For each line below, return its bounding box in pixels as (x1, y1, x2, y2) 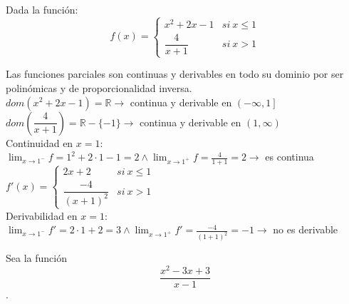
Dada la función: (6, 2, 78, 16)
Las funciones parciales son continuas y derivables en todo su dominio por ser (6, 66, 344, 81)
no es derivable (273, 222, 338, 237)
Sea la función (6, 250, 67, 265)
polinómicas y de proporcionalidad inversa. (6, 80, 192, 95)
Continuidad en (6, 135, 73, 150)
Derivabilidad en (6, 208, 78, 223)
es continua (265, 149, 314, 164)
